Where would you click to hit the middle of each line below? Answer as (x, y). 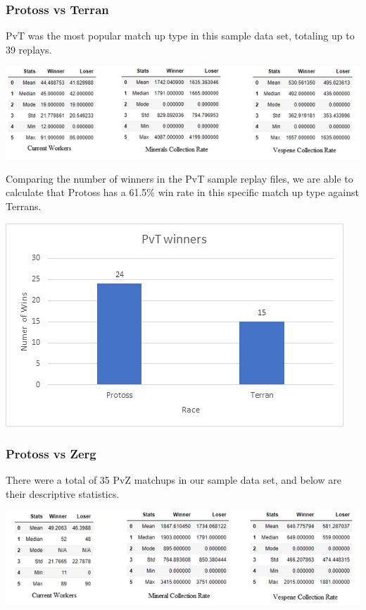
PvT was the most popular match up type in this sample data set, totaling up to (180, 36)
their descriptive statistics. (63, 494)
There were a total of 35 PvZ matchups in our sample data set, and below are (173, 480)
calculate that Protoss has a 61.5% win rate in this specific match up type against (182, 192)
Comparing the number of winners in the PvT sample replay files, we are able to (179, 178)
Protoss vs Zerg (51, 454)
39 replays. (29, 49)
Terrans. (24, 206)
